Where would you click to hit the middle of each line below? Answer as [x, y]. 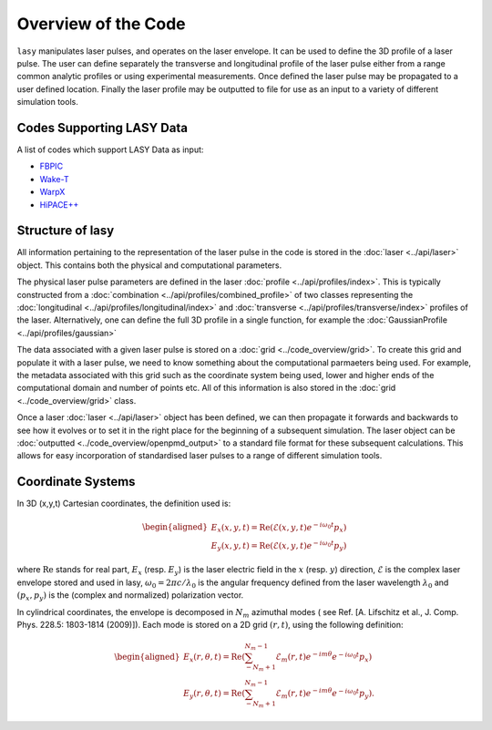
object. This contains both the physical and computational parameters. [149, 265]
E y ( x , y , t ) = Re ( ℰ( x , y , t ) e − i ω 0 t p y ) [279, 546]
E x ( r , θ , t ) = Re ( [214, 658]
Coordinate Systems [76, 482]
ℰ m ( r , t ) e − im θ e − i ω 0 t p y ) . [325, 694]
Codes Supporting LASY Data [102, 128]
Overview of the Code [101, 24]
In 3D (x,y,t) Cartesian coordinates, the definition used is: [124, 504]
